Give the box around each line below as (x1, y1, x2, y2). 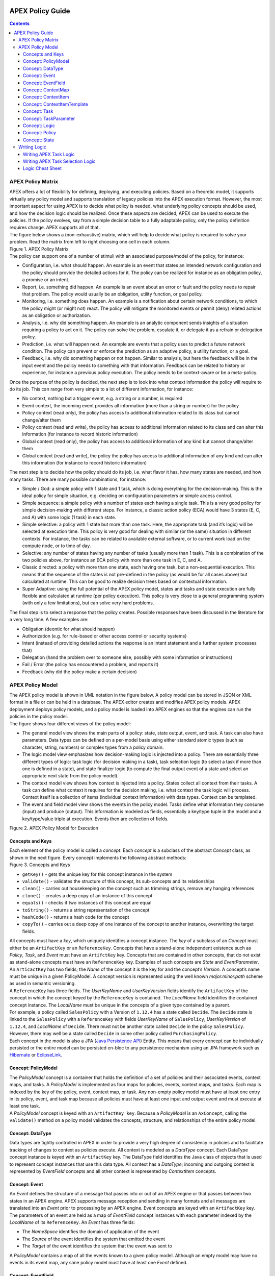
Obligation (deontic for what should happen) (22, 626, 115, 632)
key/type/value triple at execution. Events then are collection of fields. (22, 816, 169, 822)
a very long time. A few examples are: (9, 617, 89, 623)
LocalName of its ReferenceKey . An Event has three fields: (9, 1219, 135, 1225)
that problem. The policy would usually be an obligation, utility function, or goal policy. (22, 291, 203, 297)
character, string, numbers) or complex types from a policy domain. (22, 744, 164, 750)
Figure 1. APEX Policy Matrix (9, 246, 69, 252)
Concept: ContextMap (23, 87, 69, 93)
